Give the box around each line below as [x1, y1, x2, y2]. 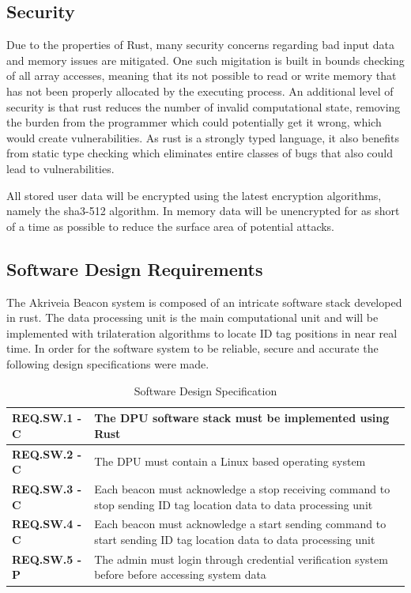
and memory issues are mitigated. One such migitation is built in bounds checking [6, 51, 405, 68]
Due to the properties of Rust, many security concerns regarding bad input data [6, 36, 394, 53]
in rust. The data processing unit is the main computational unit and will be [6, 309, 379, 326]
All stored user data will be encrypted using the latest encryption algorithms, [6, 187, 382, 203]
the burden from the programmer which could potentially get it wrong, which [6, 114, 382, 130]
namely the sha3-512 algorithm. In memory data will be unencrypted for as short [6, 202, 400, 219]
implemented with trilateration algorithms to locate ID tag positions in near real [6, 324, 398, 341]
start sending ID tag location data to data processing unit [94, 531, 375, 547]
